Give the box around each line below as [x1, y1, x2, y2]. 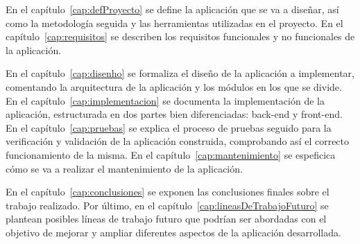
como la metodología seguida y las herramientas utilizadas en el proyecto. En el [6, 15, 343, 30]
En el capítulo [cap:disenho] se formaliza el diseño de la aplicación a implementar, [6, 66, 354, 80]
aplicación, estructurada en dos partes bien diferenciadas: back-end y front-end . [6, 107, 343, 121]
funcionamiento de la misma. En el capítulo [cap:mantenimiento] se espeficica [6, 147, 336, 162]
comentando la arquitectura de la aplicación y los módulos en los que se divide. [6, 79, 342, 94]
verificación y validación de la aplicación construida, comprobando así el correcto [6, 134, 350, 148]
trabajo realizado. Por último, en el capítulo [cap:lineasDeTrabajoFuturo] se [6, 198, 329, 212]
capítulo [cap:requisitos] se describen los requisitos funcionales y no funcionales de [6, 29, 355, 44]
